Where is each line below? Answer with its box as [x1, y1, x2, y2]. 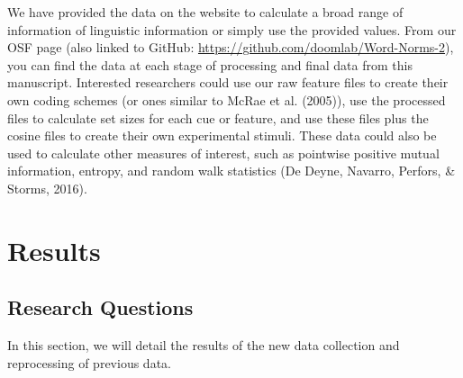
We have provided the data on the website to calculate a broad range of [7, 3, 404, 21]
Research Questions [7, 293, 194, 321]
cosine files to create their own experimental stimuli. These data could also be [7, 126, 437, 145]
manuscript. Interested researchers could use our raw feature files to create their [7, 73, 449, 92]
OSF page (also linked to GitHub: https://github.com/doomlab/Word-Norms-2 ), [7, 38, 454, 57]
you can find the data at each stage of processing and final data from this [7, 55, 413, 74]
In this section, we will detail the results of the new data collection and [7, 336, 400, 355]
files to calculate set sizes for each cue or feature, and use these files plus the [7, 108, 429, 127]
